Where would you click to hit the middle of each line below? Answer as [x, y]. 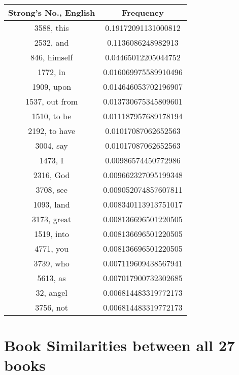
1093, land [52, 204]
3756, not [52, 307]
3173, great [52, 219]
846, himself [52, 57]
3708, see [52, 190]
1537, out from [52, 101]
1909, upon [52, 87]
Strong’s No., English [52, 12]
